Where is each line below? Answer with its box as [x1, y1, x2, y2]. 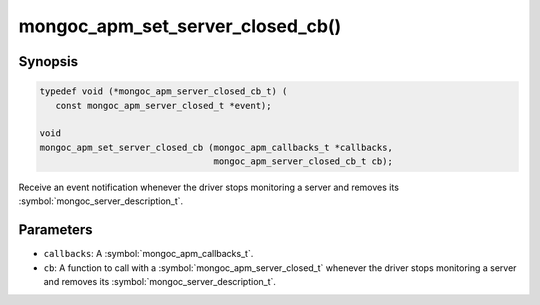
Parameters [18, 221, 93, 239]
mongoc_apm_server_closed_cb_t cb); [213, 156, 394, 167]
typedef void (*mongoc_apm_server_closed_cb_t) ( [39, 86, 288, 97]
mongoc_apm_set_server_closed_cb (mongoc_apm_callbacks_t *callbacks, [39, 141, 394, 153]
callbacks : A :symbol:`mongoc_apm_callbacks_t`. [43, 248, 254, 260]
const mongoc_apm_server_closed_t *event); [55, 100, 272, 111]
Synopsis [18, 53, 79, 70]
